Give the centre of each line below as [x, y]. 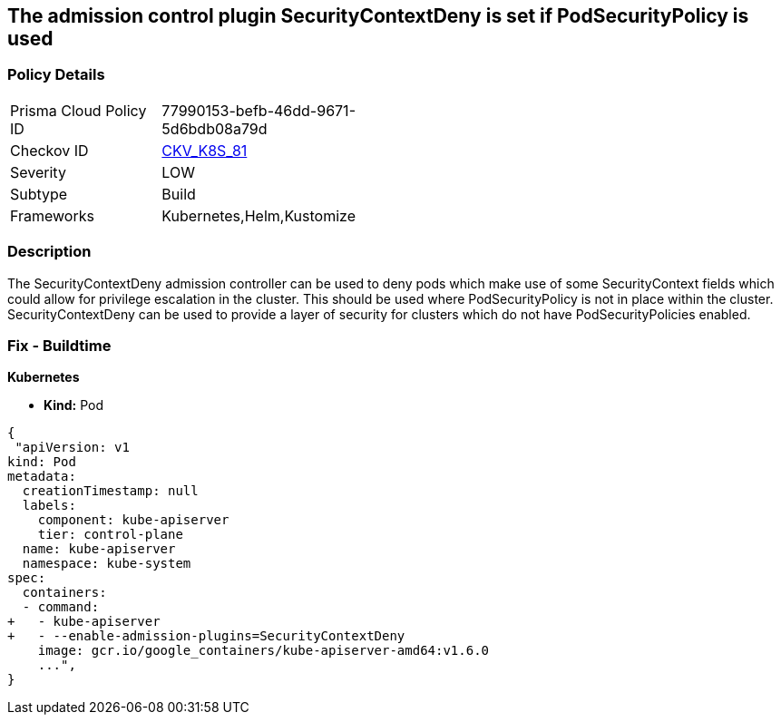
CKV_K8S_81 [205, 150]
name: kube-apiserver [99, 549]
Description [49, 252]
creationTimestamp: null [110, 491]
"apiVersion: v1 [72, 448]
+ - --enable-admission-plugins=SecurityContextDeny [206, 636]
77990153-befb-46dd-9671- [259, 110]
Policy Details [56, 75]
